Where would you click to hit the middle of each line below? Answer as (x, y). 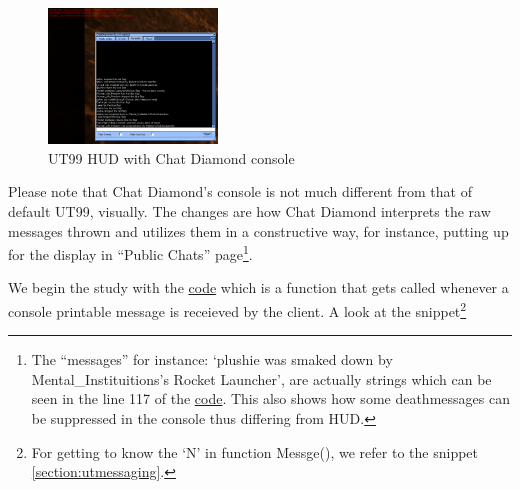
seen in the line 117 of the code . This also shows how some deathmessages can (270, 398)
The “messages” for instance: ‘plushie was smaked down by (212, 359)
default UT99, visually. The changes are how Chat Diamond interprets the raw (249, 210)
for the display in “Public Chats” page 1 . (130, 252)
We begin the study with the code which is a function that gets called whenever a (258, 287)
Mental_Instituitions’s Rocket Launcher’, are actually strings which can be (261, 378)
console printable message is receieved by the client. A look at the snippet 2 (237, 309)
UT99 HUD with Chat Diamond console (171, 157)
